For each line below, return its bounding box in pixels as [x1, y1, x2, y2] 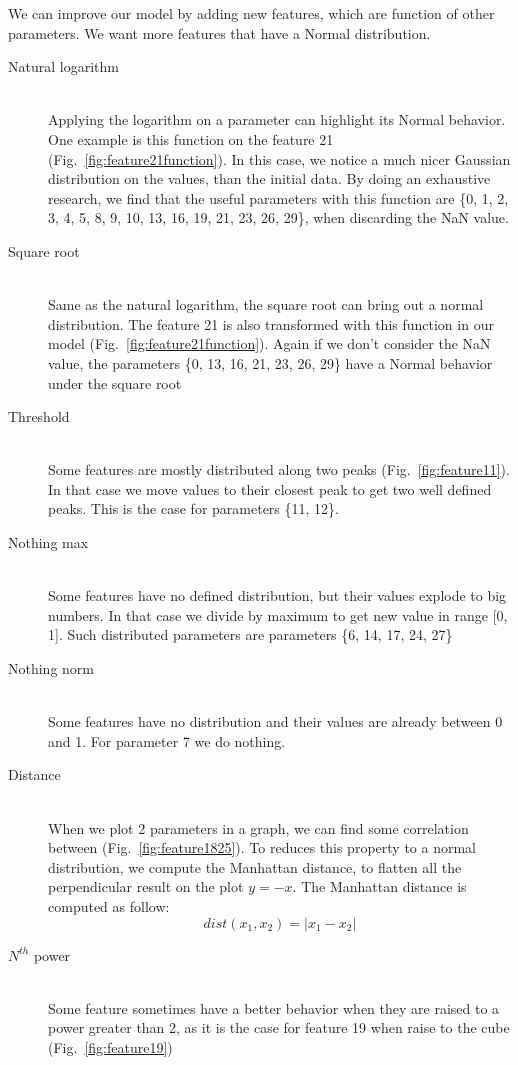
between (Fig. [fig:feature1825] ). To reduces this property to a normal [48, 837, 476, 858]
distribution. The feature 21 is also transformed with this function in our [48, 313, 494, 334]
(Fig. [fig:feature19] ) [48, 1036, 173, 1057]
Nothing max [8, 532, 89, 553]
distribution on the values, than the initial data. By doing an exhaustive [48, 168, 491, 189]
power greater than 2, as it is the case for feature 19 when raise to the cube [48, 1017, 510, 1038]
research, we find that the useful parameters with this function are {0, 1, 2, [48, 187, 509, 208]
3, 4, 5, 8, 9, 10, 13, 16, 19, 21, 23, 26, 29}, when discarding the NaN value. [48, 207, 509, 228]
